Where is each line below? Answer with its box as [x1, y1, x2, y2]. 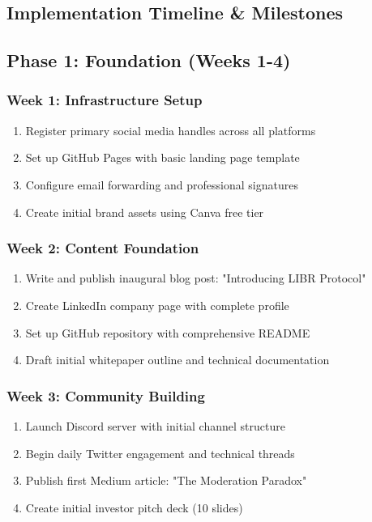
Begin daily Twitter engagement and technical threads [25, 444, 295, 461]
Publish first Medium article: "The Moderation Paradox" [25, 472, 307, 489]
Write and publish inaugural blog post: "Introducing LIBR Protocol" [25, 269, 366, 286]
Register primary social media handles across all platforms [25, 121, 316, 138]
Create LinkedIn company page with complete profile [25, 296, 289, 313]
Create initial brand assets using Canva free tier [25, 203, 264, 220]
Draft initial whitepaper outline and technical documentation [25, 351, 330, 368]
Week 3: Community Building [6, 385, 205, 405]
